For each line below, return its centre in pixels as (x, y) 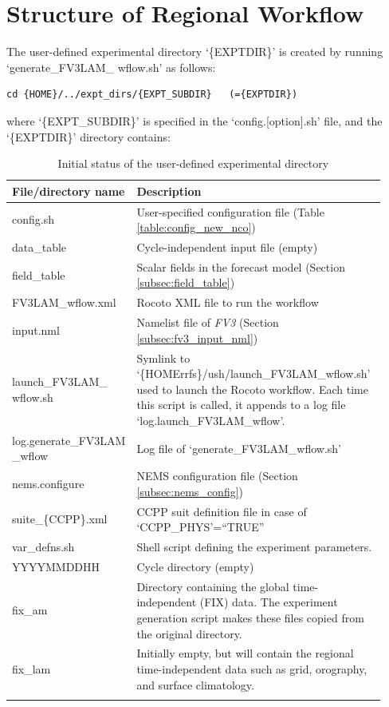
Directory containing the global (213, 586)
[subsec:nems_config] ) (190, 491)
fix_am (30, 610)
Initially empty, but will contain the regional (245, 653)
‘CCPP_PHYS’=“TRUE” (200, 527)
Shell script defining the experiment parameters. (254, 547)
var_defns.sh (43, 547)
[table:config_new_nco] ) (196, 227)
